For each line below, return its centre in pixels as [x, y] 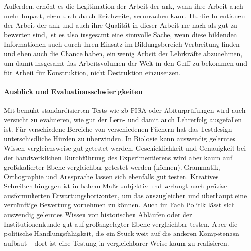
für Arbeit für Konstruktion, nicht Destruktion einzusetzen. [92, 72]
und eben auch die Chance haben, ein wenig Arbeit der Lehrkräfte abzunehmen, [123, 53]
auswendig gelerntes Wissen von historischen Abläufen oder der [98, 214]
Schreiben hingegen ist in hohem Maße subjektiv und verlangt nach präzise [116, 186]
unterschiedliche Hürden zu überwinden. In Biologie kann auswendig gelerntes [120, 138]
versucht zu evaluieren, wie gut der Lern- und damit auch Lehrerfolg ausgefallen [123, 119]
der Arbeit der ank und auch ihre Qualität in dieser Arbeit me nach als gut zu [121, 25]
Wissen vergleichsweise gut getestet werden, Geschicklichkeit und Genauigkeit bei [125, 148]
